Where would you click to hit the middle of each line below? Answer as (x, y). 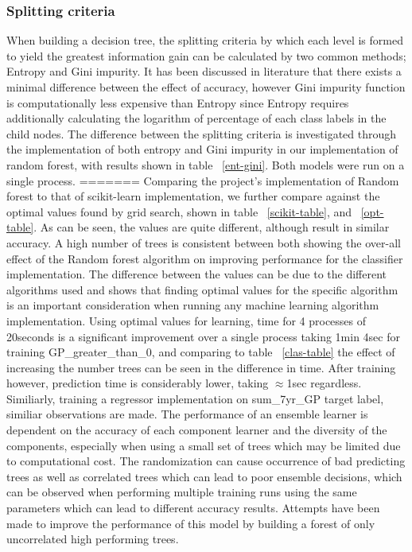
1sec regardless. (324, 383)
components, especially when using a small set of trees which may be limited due (204, 445)
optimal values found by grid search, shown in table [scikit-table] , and (179, 211)
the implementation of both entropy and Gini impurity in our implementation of (202, 149)
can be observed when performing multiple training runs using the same (182, 492)
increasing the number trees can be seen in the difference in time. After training (201, 367)
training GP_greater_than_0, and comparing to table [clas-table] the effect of (201, 352)
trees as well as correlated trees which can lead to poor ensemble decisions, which (204, 476)
